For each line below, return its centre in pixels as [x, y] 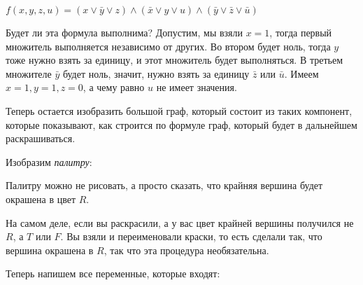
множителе [29, 73]
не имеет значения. [197, 87]
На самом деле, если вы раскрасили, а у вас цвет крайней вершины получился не [180, 222]
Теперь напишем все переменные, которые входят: [113, 273]
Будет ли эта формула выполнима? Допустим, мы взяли [124, 32]
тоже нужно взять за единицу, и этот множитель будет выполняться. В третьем [174, 60]
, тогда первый [301, 32]
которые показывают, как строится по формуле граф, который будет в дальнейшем [181, 124]
